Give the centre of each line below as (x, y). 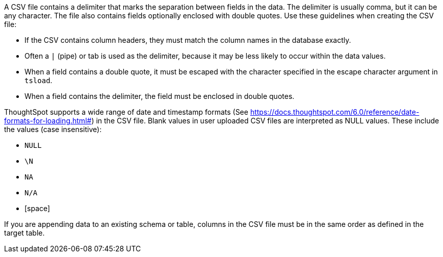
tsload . (38, 80)
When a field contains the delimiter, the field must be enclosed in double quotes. (160, 96)
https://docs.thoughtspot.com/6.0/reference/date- (335, 112)
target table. (24, 233)
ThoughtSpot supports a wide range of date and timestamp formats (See (126, 112)
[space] (37, 208)
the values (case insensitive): (53, 129)
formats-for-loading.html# (48, 121)
